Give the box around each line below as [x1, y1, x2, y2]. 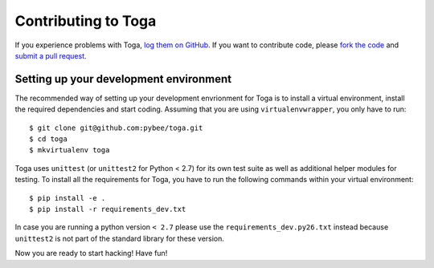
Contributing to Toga [14, 12, 157, 30]
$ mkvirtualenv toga [29, 145, 110, 155]
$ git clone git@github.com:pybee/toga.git [29, 123, 203, 132]
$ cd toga [29, 135, 68, 144]
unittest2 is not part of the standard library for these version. [14, 233, 225, 243]
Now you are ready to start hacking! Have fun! [14, 249, 168, 258]
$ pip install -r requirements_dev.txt [29, 205, 186, 213]
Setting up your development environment [14, 72, 232, 86]
